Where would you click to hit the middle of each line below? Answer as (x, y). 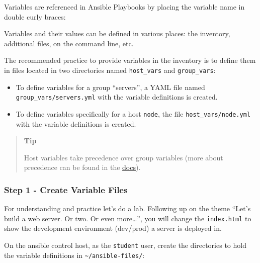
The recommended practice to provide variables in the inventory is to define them (130, 60)
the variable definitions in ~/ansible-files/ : (74, 255)
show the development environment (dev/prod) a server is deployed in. (113, 228)
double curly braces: (35, 16)
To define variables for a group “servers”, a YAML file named (110, 87)
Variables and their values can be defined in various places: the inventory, (117, 33)
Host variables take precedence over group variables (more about (123, 157)
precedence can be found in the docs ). (82, 167)
